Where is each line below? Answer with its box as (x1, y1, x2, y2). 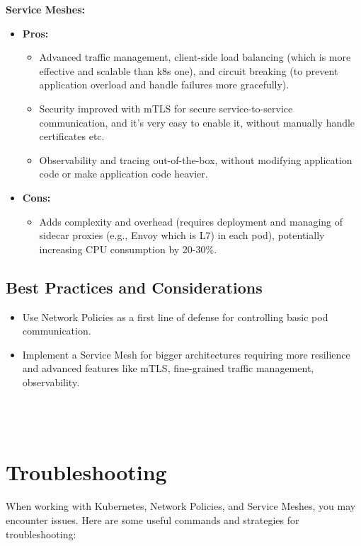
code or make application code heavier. (39, 166, 208, 181)
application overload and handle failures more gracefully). (39, 77, 290, 92)
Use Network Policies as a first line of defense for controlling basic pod (22, 309, 328, 324)
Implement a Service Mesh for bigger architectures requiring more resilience (22, 347, 350, 361)
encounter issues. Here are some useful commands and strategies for (6, 512, 299, 527)
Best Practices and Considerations (6, 276, 263, 298)
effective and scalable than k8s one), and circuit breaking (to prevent (39, 63, 338, 78)
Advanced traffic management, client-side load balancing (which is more (39, 50, 351, 64)
